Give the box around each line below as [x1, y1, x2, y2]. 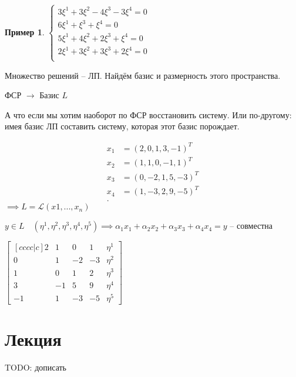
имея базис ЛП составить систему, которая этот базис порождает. [5, 120, 240, 132]
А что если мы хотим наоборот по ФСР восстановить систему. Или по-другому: [5, 108, 292, 121]
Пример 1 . [5, 25, 45, 38]
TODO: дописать [5, 361, 66, 373]
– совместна [230, 219, 273, 232]
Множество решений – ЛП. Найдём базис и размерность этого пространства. [5, 69, 281, 81]
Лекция [5, 326, 62, 351]
